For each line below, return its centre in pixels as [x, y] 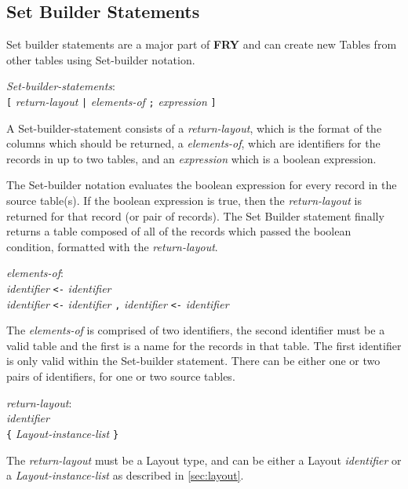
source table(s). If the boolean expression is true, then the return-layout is [184, 201]
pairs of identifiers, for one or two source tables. [121, 376]
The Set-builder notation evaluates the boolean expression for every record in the [202, 185]
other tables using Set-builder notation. [101, 59]
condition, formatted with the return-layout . [112, 246]
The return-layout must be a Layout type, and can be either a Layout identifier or [204, 460]
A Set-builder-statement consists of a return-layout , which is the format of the [194, 128]
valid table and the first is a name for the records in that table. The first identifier [204, 345]
